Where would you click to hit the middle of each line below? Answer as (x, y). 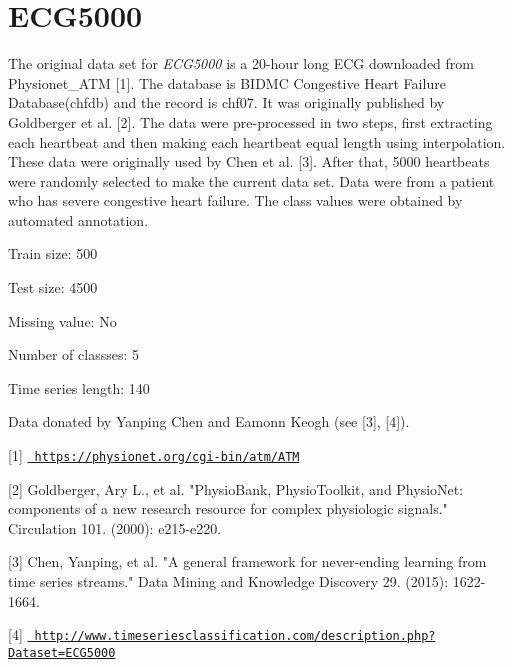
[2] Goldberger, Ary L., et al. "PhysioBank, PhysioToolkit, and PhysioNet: (236, 488)
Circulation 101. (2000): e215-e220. (115, 527)
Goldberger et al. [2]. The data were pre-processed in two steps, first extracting (250, 121)
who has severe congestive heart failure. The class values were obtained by (235, 200)
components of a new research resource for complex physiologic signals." (228, 508)
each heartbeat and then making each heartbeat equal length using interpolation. (257, 141)
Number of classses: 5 (73, 354)
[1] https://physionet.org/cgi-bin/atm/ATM (154, 455)
